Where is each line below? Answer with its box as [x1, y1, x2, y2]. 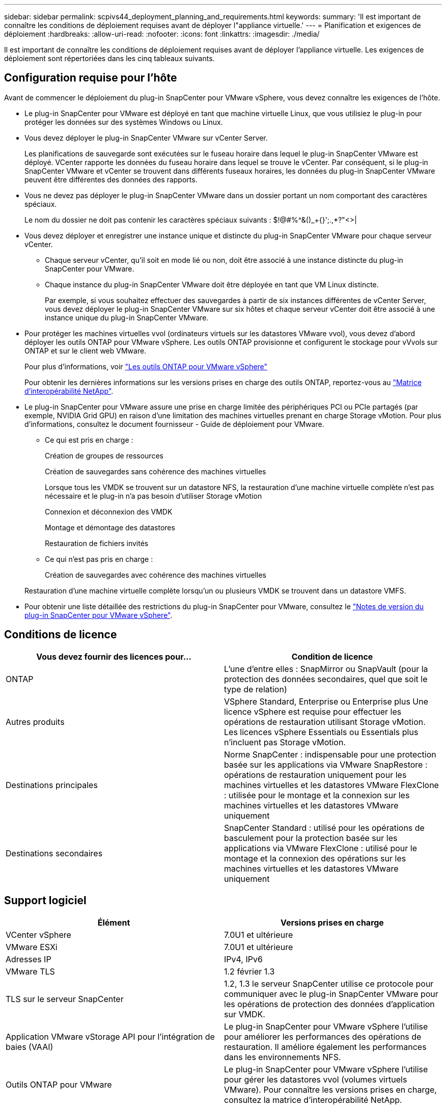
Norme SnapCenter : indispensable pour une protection [224, 749, 436, 760]
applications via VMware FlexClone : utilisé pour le [224, 843, 417, 853]
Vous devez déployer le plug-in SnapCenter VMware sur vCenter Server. [24, 133, 268, 142]
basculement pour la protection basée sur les [224, 832, 398, 843]
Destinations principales [6, 779, 98, 790]
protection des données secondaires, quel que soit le [224, 673, 428, 684]
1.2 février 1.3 [224, 966, 275, 977]
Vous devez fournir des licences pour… [36, 651, 191, 662]
